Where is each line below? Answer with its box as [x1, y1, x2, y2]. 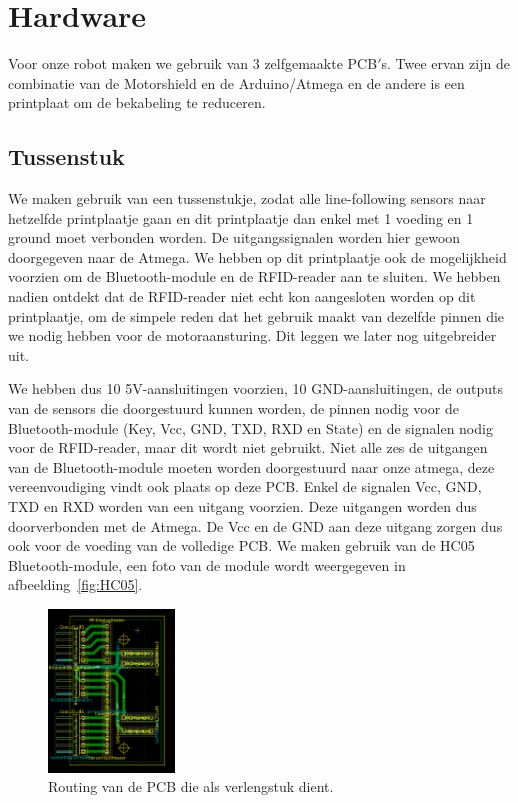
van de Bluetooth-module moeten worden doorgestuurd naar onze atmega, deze [8, 456, 495, 477]
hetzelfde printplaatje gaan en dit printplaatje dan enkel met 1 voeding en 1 [8, 207, 474, 228]
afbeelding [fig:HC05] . [8, 574, 143, 595]
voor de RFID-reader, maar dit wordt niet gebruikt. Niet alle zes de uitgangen [8, 437, 488, 458]
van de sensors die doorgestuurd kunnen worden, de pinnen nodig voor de [8, 398, 459, 419]
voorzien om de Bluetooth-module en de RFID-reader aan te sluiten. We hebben [8, 266, 501, 287]
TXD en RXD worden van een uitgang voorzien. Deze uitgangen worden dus [8, 496, 477, 517]
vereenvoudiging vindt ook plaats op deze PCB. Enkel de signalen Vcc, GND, [8, 476, 482, 497]
